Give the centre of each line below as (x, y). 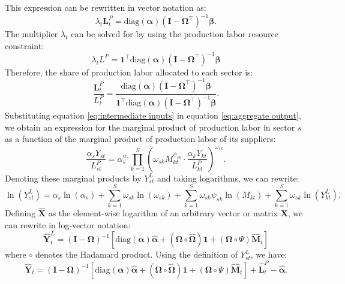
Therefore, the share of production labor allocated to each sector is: (129, 72)
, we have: (269, 254)
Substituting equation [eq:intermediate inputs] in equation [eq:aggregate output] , (153, 115)
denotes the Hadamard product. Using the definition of (136, 254)
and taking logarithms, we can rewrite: (228, 178)
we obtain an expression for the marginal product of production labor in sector (150, 127)
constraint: (25, 45)
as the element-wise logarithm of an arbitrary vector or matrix (163, 213)
